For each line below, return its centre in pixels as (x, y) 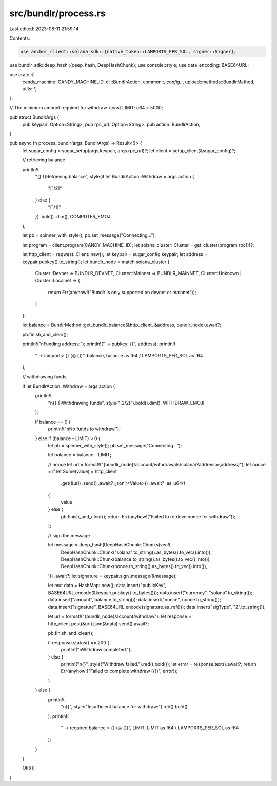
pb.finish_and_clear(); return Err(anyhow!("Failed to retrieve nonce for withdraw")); (148, 517)
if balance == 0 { (53, 422)
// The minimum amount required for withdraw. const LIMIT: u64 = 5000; (86, 107)
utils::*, (29, 89)
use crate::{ (22, 75)
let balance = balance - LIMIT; (80, 455)
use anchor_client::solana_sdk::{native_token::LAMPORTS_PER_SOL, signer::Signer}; (128, 52)
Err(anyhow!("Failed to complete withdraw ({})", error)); (119, 671)
